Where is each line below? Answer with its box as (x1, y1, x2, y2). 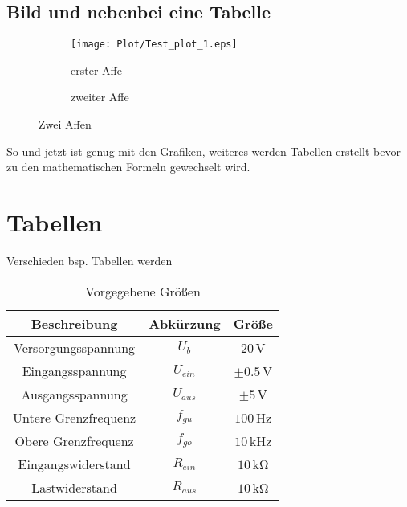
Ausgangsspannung (21, 384, 128, 403)
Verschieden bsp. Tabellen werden (6, 251, 173, 268)
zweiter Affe (71, 88, 129, 105)
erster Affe (71, 61, 122, 78)
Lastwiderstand (31, 477, 117, 497)
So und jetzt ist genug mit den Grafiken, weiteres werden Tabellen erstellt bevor (6, 142, 401, 159)
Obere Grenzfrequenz (14, 431, 134, 450)
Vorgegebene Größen (85, 281, 201, 301)
